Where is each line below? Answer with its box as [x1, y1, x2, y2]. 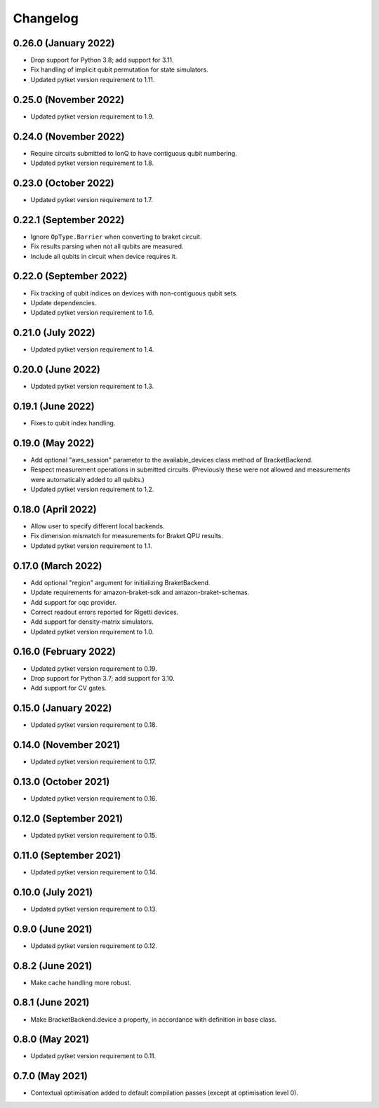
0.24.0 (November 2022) [13, 131, 125, 142]
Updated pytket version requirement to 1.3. [30, 382, 154, 391]
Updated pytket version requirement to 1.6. [30, 309, 154, 317]
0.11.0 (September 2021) [13, 849, 121, 861]
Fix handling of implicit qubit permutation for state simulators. [30, 65, 208, 74]
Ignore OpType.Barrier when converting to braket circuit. [30, 232, 202, 241]
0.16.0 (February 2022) [13, 646, 116, 658]
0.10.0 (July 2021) [13, 886, 93, 898]
